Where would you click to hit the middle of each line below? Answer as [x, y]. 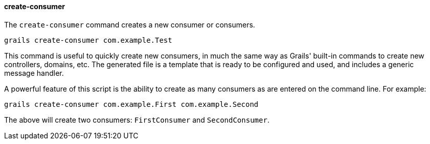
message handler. [34, 73]
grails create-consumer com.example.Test [88, 40]
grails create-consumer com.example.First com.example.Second [131, 104]
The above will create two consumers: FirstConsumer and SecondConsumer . [137, 120]
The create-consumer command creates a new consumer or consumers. [130, 24]
